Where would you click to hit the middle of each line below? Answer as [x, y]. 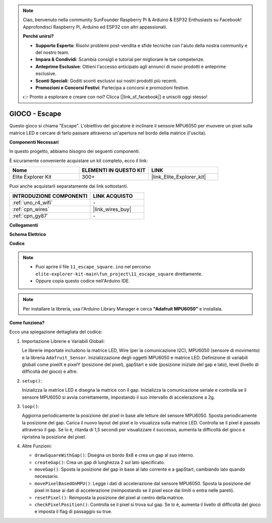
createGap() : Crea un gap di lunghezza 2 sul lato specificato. [100, 462]
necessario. [47, 476]
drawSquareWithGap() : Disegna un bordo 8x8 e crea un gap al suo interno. [114, 455]
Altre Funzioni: [37, 446]
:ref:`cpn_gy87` [30, 215]
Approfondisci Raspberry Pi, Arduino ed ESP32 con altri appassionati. [95, 27]
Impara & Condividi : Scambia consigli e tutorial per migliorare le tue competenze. [120, 59]
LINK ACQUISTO [113, 196]
